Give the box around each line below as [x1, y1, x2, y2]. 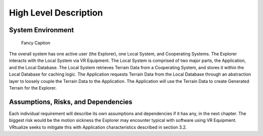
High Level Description [9, 7, 103, 18]
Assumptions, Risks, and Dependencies [9, 97, 132, 106]
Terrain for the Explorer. [9, 85, 57, 91]
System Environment [9, 26, 74, 34]
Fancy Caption [21, 39, 51, 46]
